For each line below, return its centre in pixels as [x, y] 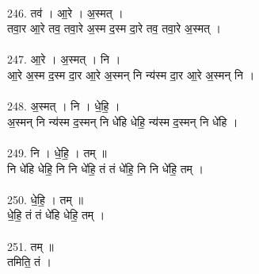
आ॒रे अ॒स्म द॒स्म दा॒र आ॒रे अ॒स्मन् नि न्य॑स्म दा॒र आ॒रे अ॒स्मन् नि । [131, 74]
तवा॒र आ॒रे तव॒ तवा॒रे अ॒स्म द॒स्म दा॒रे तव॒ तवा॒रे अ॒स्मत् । [114, 28]
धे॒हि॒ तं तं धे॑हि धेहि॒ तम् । [56, 215]
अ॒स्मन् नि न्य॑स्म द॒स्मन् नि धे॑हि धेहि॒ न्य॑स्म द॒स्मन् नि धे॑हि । [123, 121]
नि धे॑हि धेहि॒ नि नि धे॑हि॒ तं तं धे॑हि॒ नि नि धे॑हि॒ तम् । [105, 168]
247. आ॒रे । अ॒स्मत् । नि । [64, 59]
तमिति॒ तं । [30, 262]
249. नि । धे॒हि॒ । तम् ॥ [57, 152]
